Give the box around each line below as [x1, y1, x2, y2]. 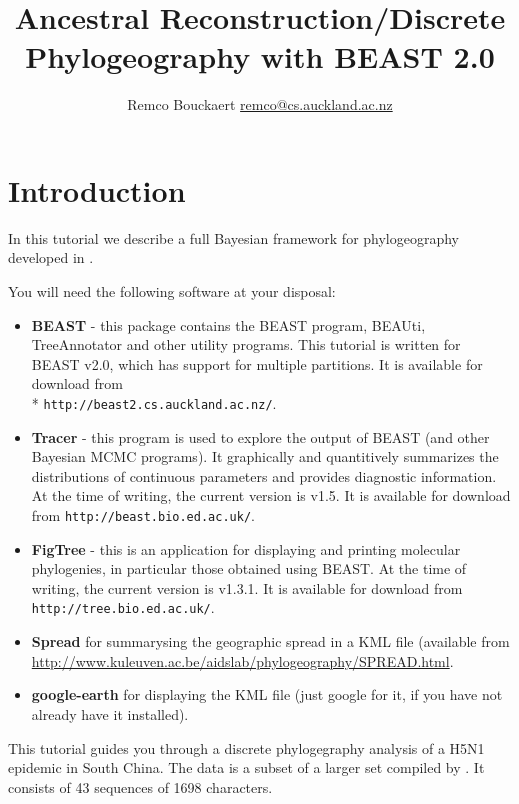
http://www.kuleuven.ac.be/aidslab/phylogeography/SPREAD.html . [31, 650, 454, 671]
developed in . [8, 247, 94, 268]
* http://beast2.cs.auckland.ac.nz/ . [31, 393, 277, 413]
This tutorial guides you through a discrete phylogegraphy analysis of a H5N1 [8, 737, 485, 758]
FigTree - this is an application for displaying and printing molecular [31, 538, 461, 559]
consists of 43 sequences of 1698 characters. [8, 776, 273, 797]
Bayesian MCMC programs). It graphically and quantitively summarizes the [31, 446, 499, 467]
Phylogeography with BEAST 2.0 [25, 36, 495, 77]
